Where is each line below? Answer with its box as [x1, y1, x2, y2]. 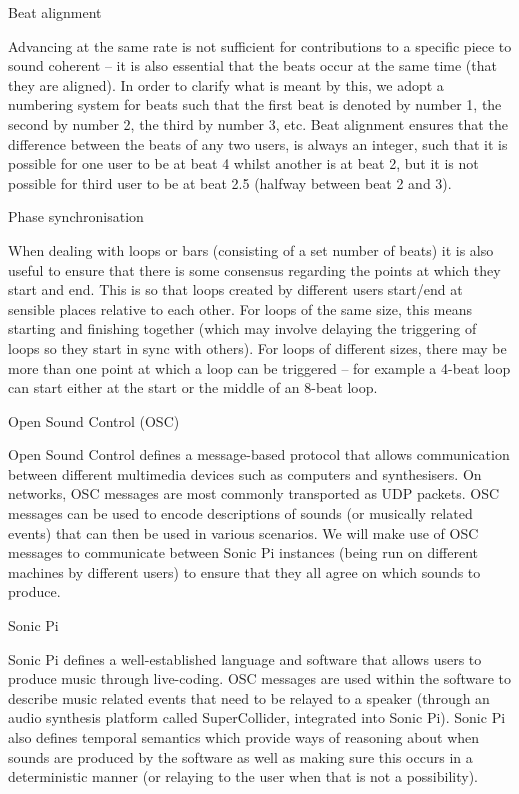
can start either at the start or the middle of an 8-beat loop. [8, 377, 378, 398]
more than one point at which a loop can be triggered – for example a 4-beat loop [8, 357, 511, 378]
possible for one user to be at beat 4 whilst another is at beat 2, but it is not [8, 153, 479, 174]
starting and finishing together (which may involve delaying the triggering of [8, 318, 477, 339]
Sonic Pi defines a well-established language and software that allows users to [8, 648, 482, 669]
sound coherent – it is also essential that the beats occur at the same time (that [8, 55, 497, 76]
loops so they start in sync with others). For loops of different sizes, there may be [8, 337, 507, 358]
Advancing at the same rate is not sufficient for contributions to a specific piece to [8, 35, 512, 56]
